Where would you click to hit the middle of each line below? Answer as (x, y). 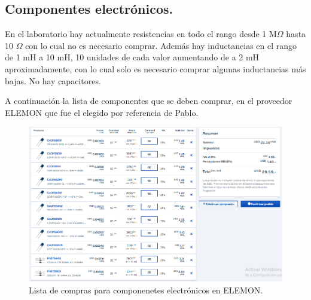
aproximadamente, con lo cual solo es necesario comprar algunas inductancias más (155, 68)
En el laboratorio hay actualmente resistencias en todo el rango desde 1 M (141, 34)
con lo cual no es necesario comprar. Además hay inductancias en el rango (161, 45)
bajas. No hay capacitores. (53, 80)
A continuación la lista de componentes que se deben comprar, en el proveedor (149, 101)
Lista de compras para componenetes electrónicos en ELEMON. (146, 290)
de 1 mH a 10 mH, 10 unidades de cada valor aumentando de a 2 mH (132, 57)
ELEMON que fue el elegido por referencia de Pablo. (102, 112)
